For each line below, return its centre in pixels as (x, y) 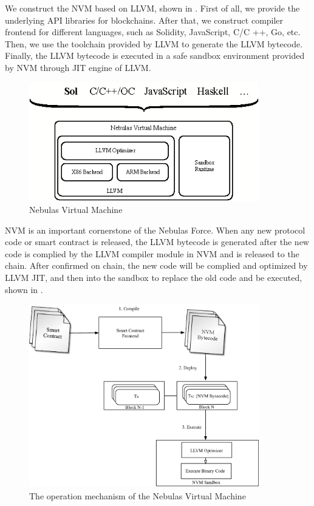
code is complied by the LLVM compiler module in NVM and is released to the (152, 253)
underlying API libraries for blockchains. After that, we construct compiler (144, 20)
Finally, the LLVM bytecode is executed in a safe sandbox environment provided (155, 56)
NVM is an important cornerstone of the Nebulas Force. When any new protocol (155, 230)
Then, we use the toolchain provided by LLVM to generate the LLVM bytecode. (154, 43)
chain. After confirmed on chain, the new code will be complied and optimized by (156, 265)
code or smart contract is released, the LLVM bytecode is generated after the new (157, 242)
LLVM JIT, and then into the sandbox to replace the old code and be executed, (154, 278)
